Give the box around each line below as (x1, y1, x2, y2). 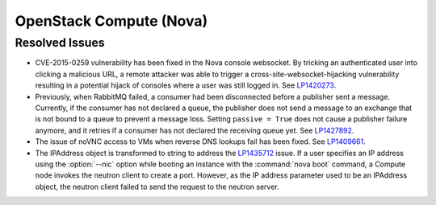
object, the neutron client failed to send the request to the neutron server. (35, 182, 280, 191)
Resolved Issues (15, 35, 105, 50)
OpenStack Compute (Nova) (15, 12, 208, 30)
